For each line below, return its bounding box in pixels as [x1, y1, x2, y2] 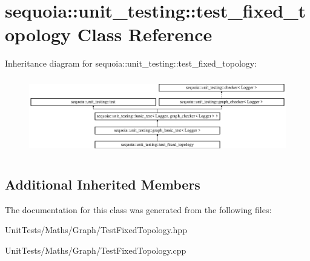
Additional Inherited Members [5, 174, 200, 193]
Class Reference [77, 22, 213, 47]
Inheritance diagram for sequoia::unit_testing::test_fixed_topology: [5, 57, 257, 70]
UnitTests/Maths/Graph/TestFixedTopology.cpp [5, 243, 186, 256]
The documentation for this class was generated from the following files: [5, 203, 272, 216]
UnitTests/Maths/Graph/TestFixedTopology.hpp [5, 223, 187, 236]
